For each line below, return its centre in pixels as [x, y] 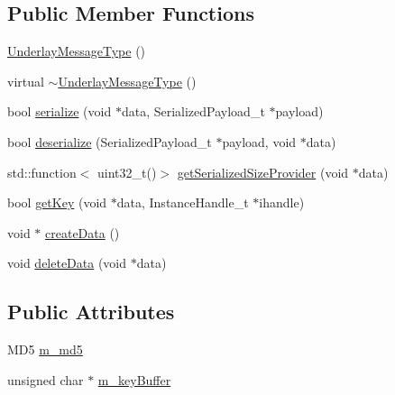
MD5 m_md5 [45, 349]
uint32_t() [127, 172]
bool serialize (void [60, 111]
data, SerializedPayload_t [193, 111]
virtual [26, 81]
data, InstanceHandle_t [183, 202]
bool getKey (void [57, 202]
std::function [42, 172]
